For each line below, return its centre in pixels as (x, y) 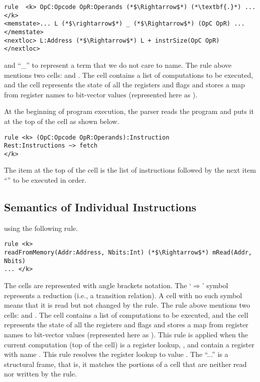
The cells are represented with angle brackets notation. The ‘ (98, 285)
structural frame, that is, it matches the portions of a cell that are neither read (125, 364)
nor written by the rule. (40, 374)
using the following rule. (41, 228)
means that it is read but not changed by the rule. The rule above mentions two (127, 305)
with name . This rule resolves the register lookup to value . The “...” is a (116, 354)
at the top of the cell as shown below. (62, 121)
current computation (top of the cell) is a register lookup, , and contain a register (129, 344)
